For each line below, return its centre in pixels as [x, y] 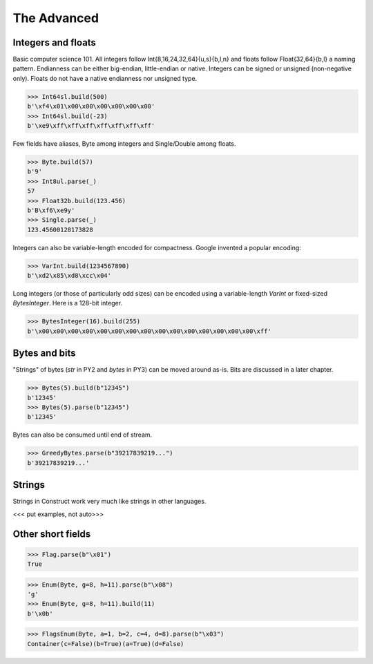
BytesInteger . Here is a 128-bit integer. [68, 303]
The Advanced [56, 18]
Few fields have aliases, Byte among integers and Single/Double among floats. [124, 143]
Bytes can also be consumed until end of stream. [83, 435]
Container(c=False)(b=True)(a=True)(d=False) [106, 644]
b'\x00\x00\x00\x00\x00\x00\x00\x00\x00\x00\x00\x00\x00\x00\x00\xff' [150, 331]
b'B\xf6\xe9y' [51, 210]
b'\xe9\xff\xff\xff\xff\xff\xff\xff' [91, 125]
